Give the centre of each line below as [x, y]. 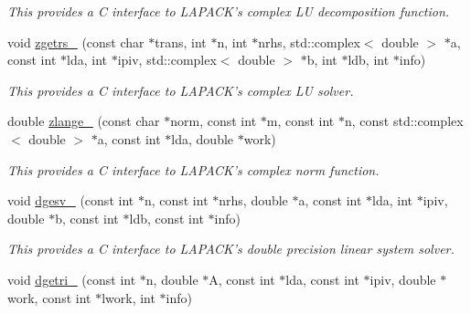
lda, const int [322, 279]
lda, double [203, 138]
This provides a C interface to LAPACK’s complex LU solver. [181, 90]
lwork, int [128, 297]
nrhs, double [253, 200]
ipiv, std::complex [167, 60]
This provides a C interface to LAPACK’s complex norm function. [193, 169]
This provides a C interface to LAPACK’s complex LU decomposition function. [229, 11]
